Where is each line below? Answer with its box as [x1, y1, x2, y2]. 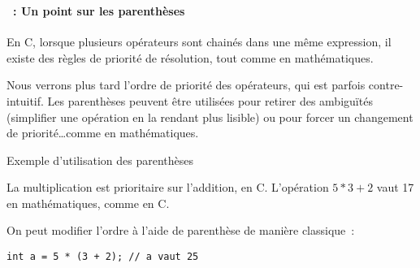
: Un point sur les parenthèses [13, 2, 185, 19]
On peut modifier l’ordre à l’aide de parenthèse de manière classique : [6, 222, 355, 239]
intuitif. [6, 92, 44, 109]
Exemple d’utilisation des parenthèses [6, 151, 193, 168]
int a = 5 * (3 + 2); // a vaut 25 [6, 251, 199, 263]
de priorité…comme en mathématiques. [6, 124, 199, 141]
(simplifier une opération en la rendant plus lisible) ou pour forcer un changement [6, 108, 414, 125]
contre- [368, 76, 404, 93]
